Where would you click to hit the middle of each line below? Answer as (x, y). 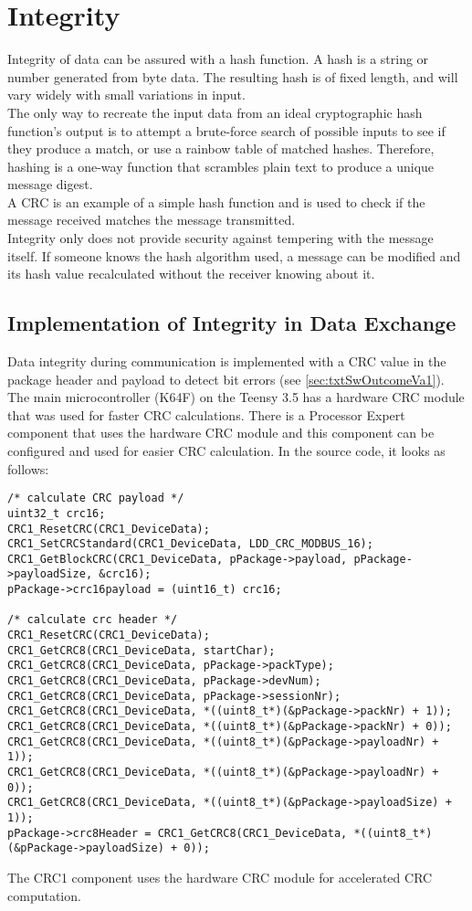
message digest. (50, 184)
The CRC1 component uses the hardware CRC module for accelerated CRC (220, 877)
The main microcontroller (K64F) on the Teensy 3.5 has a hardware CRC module (236, 397)
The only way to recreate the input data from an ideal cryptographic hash (215, 112)
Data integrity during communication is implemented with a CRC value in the (227, 361)
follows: (28, 468)
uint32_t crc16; (57, 513)
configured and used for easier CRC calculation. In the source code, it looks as (226, 451)
